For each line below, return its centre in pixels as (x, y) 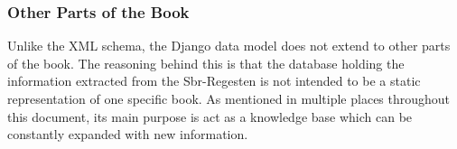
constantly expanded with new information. (128, 134)
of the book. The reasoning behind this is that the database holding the (206, 63)
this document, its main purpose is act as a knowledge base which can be (210, 116)
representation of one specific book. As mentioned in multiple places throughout (229, 98)
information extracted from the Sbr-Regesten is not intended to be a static (214, 81)
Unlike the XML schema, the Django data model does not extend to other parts (229, 46)
